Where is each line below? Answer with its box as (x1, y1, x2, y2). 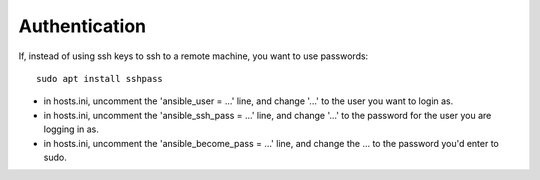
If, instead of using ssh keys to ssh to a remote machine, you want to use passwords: (18, 50, 369, 62)
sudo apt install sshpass (36, 73, 164, 84)
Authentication (18, 15, 147, 37)
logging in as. (43, 123, 100, 135)
